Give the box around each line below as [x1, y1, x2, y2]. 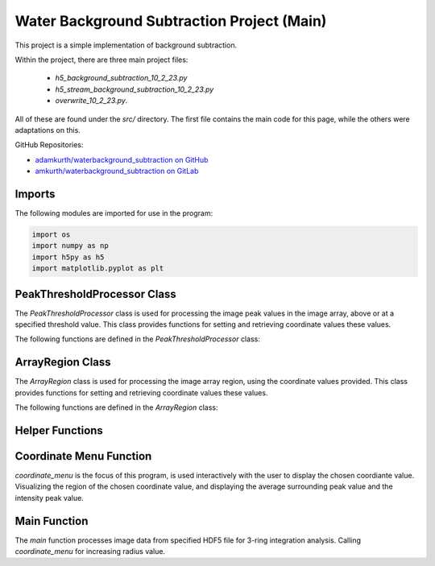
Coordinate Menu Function [14, 449, 152, 463]
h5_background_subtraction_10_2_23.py [55, 73, 188, 83]
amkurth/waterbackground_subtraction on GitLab [35, 166, 199, 176]
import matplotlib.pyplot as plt [31, 264, 164, 273]
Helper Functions [14, 423, 104, 437]
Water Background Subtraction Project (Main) [14, 12, 327, 30]
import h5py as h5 [31, 252, 105, 262]
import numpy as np [31, 242, 109, 250]
